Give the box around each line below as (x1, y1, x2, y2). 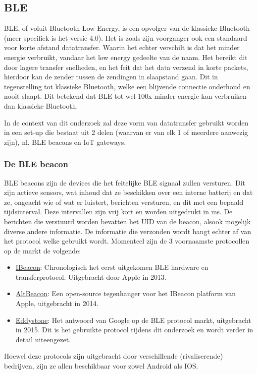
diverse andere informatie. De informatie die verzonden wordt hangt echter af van (4, 226, 252, 236)
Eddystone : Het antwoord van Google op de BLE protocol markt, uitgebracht (15, 314, 251, 325)
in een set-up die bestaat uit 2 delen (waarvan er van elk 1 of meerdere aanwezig (4, 127, 248, 137)
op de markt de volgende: (4, 245, 81, 255)
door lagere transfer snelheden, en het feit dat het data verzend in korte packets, (4, 62, 248, 72)
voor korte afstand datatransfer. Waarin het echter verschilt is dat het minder (4, 42, 240, 53)
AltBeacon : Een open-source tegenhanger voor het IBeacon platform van (15, 288, 236, 299)
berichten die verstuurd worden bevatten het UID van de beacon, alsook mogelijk (4, 216, 251, 226)
